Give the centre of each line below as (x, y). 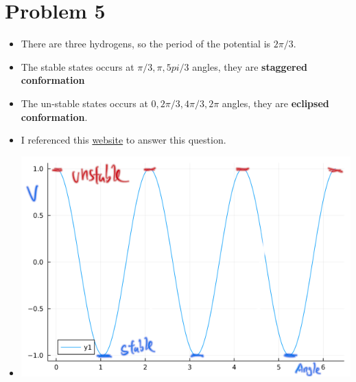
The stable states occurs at (78, 66)
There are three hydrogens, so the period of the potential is (146, 44)
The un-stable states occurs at (84, 103)
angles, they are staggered (250, 66)
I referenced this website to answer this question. (123, 140)
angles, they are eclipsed (275, 103)
